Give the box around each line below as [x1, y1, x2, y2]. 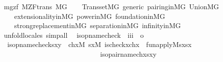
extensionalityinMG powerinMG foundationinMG [14, 11, 165, 21]
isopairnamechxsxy [100, 48, 157, 59]
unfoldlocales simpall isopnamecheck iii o [3, 30, 144, 40]
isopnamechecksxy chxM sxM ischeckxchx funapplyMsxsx [7, 39, 192, 49]
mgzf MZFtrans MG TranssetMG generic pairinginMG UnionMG [3, 1, 219, 11]
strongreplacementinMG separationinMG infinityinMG [14, 20, 181, 31]
